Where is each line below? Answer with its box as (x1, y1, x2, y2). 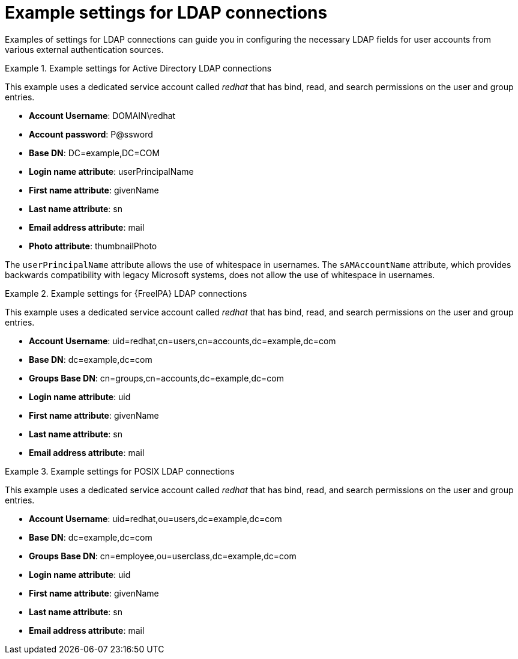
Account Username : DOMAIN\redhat (29, 110, 176, 121)
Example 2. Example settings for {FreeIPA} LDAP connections (5, 288, 247, 299)
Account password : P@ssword (29, 129, 153, 139)
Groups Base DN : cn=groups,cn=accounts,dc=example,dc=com (29, 372, 284, 383)
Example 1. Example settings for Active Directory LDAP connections (5, 62, 272, 73)
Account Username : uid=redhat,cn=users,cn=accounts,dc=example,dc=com (29, 335, 336, 346)
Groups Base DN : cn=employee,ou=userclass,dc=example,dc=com (29, 550, 297, 561)
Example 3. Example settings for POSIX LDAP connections (5, 466, 235, 476)
